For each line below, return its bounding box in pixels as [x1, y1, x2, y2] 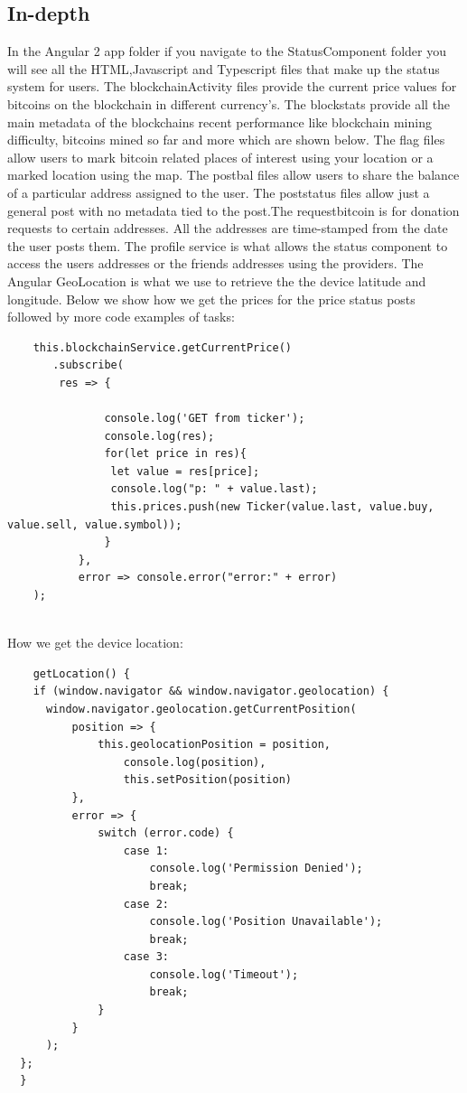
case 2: [123, 897, 169, 911]
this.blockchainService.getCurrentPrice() [33, 341, 292, 354]
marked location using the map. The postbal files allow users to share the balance [7, 165, 460, 184]
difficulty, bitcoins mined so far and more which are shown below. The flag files [7, 130, 445, 149]
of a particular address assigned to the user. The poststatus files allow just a [7, 182, 430, 201]
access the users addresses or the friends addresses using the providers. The [7, 254, 424, 273]
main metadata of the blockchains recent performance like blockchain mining [7, 112, 432, 131]
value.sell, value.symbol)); [7, 518, 182, 531]
